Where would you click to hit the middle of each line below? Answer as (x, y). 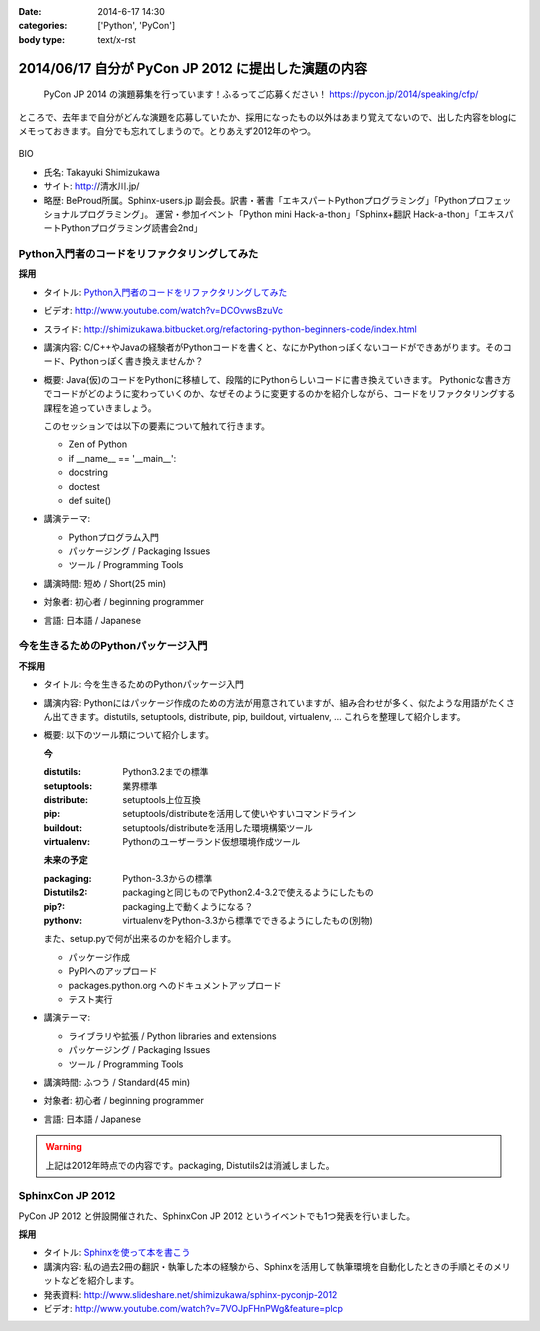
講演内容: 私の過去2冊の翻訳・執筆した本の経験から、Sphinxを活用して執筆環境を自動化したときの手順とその (268, 1266)
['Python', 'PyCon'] (136, 26)
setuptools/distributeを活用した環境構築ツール (218, 827)
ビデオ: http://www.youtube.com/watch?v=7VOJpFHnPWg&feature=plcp (193, 1308)
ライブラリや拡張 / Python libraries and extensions (172, 1036)
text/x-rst (116, 39)
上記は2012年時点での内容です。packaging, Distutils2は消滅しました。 (190, 1165)
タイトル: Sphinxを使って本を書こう (117, 1252)
